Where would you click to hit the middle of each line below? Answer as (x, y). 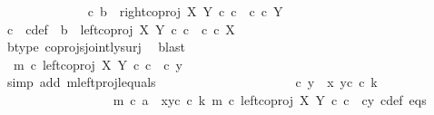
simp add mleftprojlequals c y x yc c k (192, 82)
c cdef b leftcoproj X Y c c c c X (121, 29)
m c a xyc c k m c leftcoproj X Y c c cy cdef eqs (270, 99)
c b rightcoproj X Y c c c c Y (185, 11)
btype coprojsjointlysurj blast (96, 47)
